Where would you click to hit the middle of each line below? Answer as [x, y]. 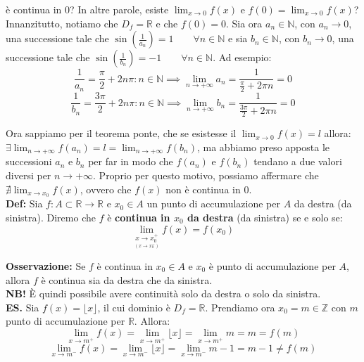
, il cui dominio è [134, 307]
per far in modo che [131, 161]
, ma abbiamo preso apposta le [263, 147]
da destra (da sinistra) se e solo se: [265, 218]
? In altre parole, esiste [119, 9]
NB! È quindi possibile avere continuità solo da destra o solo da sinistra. [163, 293]
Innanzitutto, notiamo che [62, 23]
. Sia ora [244, 23]
